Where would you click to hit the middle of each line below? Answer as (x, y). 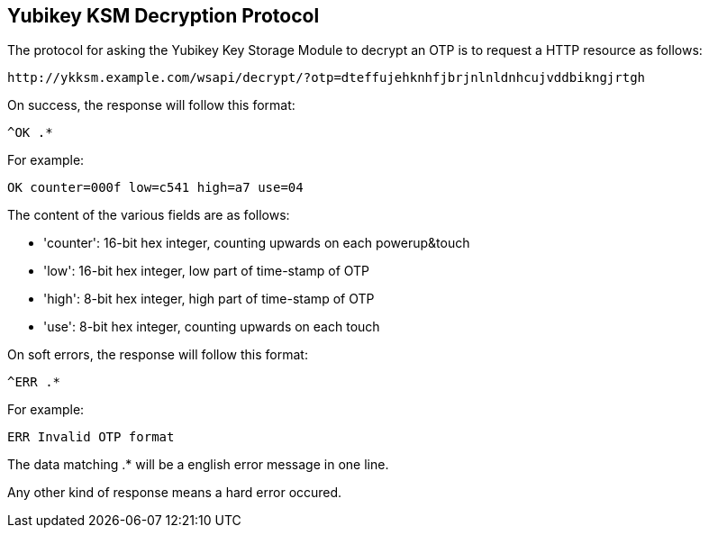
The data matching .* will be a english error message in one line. (198, 465)
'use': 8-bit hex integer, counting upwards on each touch (212, 327)
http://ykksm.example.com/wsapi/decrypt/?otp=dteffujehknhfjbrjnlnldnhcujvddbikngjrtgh (327, 78)
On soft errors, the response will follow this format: (158, 355)
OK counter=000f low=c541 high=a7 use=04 (155, 188)
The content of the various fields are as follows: (149, 215)
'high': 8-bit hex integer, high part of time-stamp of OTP (209, 299)
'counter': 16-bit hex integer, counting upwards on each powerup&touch (257, 243)
